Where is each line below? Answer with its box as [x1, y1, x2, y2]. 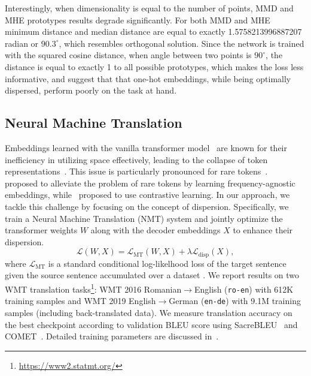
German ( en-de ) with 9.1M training [169, 294, 301, 307]
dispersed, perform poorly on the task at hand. [5, 84, 177, 97]
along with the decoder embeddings [90, 224, 221, 236]
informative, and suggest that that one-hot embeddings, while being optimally [5, 72, 291, 85]
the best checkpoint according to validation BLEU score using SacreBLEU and [5, 318, 298, 330]
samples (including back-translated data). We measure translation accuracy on [5, 306, 292, 318]
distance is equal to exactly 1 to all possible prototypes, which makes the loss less [5, 60, 304, 73]
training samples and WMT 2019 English [5, 294, 156, 307]
